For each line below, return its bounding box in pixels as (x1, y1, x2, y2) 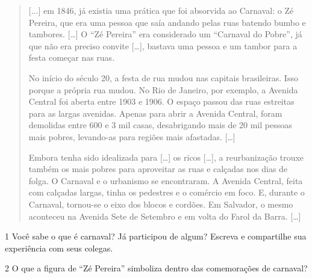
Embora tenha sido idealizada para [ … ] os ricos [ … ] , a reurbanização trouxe (28, 150, 304, 163)
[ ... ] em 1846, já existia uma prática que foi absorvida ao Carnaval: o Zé (28, 4, 294, 16)
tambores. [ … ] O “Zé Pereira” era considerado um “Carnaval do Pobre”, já (28, 28, 302, 40)
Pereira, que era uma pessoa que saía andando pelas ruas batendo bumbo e (28, 16, 306, 28)
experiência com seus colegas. (5, 241, 113, 254)
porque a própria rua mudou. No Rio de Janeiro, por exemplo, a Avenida (28, 83, 298, 96)
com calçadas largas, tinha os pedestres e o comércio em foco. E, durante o (28, 186, 305, 199)
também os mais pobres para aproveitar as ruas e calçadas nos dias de (28, 162, 288, 175)
